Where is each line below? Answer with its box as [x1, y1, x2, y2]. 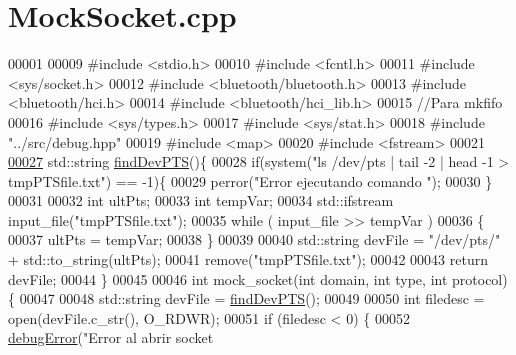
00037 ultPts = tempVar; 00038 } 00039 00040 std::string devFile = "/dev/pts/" [8, 229, 501, 250]
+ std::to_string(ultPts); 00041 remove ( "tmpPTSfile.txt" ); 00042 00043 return [8, 249, 488, 270]
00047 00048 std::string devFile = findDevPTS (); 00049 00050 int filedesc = [19, 288, 485, 309]
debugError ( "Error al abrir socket [8, 327, 214, 348]
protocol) [452, 268, 508, 289]
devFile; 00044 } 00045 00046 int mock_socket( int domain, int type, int [8, 268, 448, 289]
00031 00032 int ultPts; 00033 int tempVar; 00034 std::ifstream [8, 190, 394, 211]
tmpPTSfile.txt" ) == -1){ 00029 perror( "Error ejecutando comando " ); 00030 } [8, 170, 493, 191]
